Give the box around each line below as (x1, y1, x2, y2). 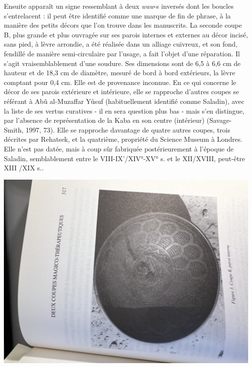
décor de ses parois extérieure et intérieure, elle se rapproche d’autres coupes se (4, 86, 239, 97)
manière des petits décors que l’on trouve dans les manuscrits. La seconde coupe (4, 20, 242, 30)
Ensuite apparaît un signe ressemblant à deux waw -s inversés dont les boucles (4, 1, 234, 11)
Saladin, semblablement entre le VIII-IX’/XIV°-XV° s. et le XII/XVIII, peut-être (4, 153, 245, 163)
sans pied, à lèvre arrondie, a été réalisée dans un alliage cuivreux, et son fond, (4, 39, 238, 49)
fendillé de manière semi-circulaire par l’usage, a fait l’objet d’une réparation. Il (4, 48, 240, 58)
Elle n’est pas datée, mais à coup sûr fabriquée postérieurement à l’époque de (4, 143, 234, 153)
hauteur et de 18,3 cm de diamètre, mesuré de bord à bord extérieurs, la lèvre (4, 67, 236, 78)
